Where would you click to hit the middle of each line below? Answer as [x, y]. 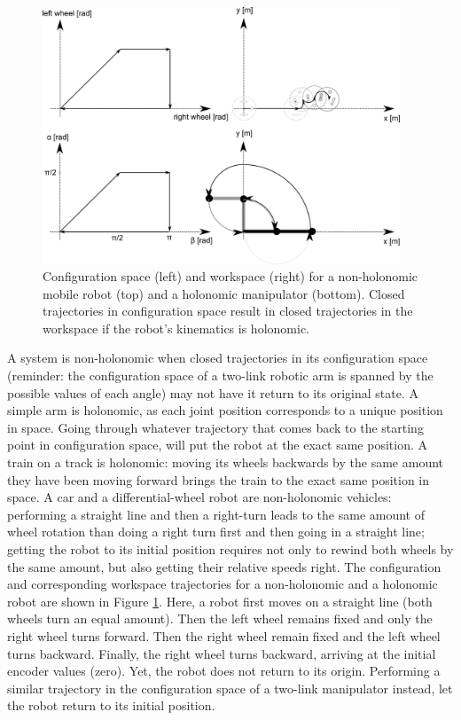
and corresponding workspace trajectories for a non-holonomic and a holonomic [223, 584]
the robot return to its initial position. [111, 705]
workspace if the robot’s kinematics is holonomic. [176, 328]
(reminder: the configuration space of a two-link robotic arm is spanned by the [220, 376]
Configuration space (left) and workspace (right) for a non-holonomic [230, 276]
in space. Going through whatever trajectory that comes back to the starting [215, 427]
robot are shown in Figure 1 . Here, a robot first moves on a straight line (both [220, 601]
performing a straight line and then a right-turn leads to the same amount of [216, 514]
